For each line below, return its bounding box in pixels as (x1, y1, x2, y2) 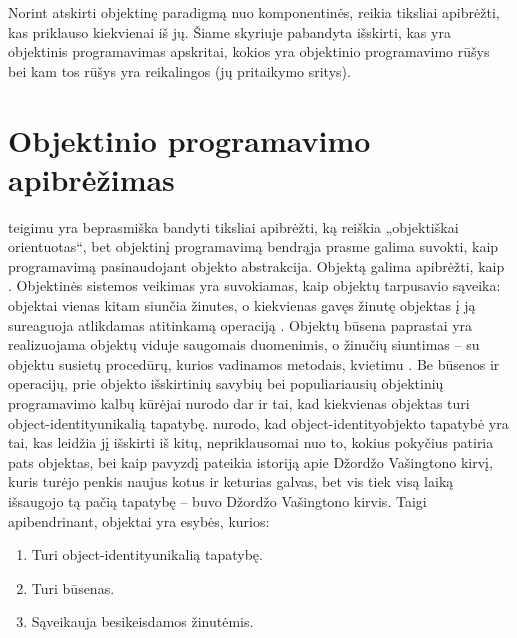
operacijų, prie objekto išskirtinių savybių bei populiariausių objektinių (8, 373, 444, 394)
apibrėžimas (8, 158, 175, 199)
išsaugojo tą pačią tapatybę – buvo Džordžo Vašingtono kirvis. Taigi (8, 491, 427, 511)
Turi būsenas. (31, 577, 115, 598)
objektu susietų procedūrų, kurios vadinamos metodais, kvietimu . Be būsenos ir (8, 353, 500, 374)
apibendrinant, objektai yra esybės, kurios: (8, 510, 270, 531)
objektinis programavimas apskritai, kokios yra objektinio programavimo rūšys (8, 41, 490, 62)
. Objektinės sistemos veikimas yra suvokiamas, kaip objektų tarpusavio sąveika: (8, 275, 501, 296)
